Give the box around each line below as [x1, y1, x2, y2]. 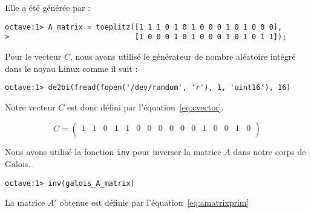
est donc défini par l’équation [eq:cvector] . [67, 100, 224, 113]
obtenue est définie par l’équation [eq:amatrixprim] [59, 196, 249, 209]
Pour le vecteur [5, 49, 62, 62]
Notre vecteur [5, 100, 56, 113]
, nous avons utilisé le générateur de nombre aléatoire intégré [70, 49, 296, 62]
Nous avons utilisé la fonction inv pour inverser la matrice [5, 145, 221, 158]
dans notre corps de [233, 145, 306, 158]
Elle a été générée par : [5, 1, 91, 13]
